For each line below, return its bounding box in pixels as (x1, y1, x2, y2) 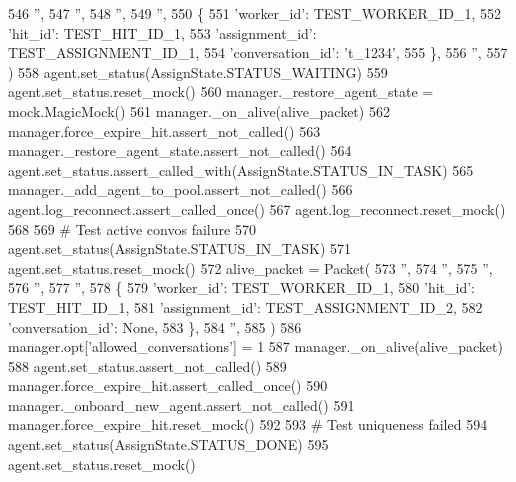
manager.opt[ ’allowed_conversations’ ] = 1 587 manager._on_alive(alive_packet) (8, 336, 503, 357)
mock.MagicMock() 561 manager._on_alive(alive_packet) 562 (8, 100, 390, 121)
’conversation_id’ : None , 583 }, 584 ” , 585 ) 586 (8, 316, 302, 337)
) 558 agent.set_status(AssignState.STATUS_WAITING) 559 (8, 61, 388, 82)
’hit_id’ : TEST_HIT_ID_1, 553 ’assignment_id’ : (8, 22, 317, 43)
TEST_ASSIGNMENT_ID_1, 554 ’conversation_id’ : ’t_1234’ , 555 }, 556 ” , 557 (8, 42, 508, 63)
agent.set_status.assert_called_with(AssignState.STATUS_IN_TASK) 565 (8, 159, 474, 180)
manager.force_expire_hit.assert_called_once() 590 (8, 375, 328, 396)
